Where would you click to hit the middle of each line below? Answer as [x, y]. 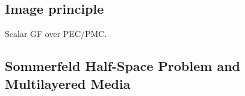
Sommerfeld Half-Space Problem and [123, 66]
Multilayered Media [68, 83]
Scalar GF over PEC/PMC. [56, 34]
